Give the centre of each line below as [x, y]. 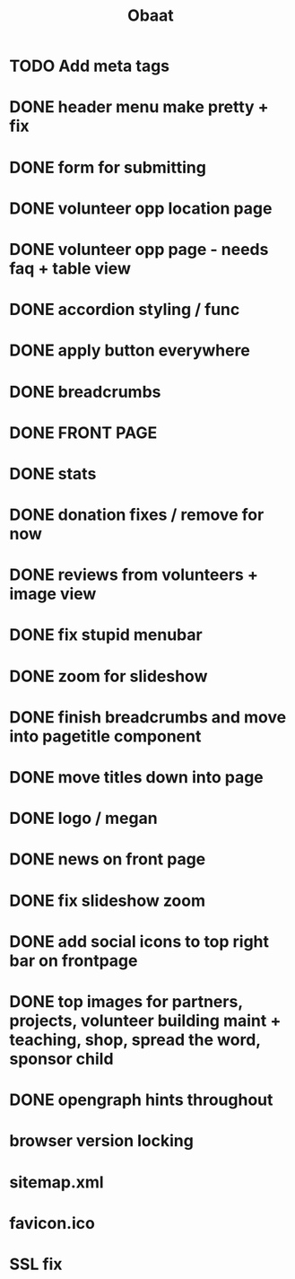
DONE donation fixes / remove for [137, 515]
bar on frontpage [74, 960]
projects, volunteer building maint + [145, 1021]
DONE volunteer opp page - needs [139, 249]
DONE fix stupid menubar [106, 635]
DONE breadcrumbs [85, 392]
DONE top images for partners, [126, 1001]
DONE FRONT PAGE [83, 433]
